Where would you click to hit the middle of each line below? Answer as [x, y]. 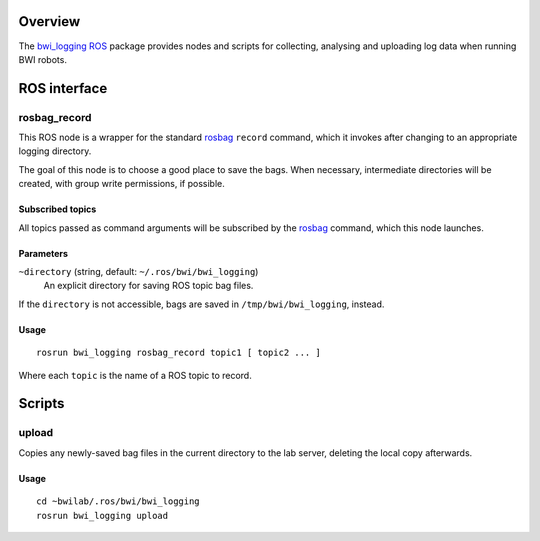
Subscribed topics [57, 209]
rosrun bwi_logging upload [102, 515]
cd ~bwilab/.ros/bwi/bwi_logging [118, 501]
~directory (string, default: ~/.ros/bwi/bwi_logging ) [138, 272]
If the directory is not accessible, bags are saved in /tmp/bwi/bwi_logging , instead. [201, 304]
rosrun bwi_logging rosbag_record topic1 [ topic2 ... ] [179, 353]
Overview [49, 21]
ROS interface [63, 88]
